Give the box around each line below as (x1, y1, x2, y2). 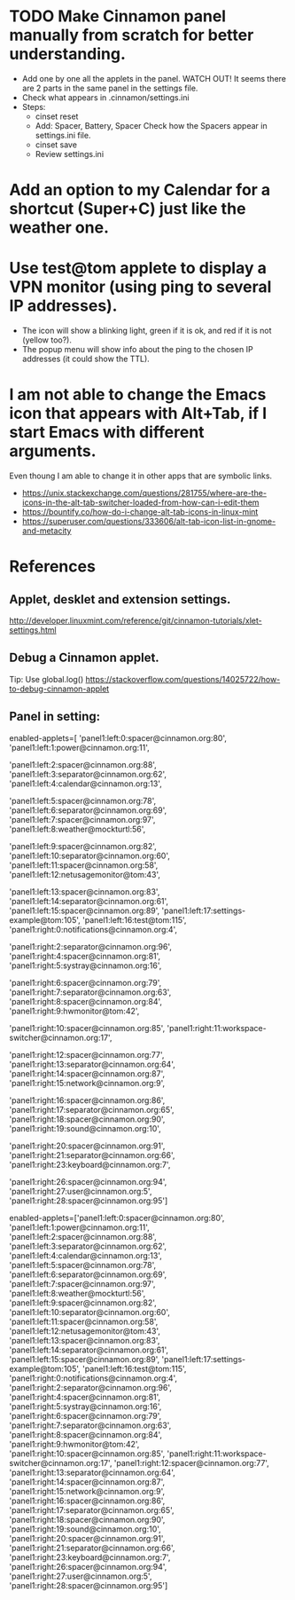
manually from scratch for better (9, 25, 254, 45)
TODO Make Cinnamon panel (9, 6, 227, 27)
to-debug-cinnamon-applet (9, 683, 110, 694)
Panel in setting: (9, 709, 100, 724)
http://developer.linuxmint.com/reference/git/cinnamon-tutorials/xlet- (9, 615, 263, 626)
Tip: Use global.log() (9, 674, 84, 684)
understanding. (9, 44, 127, 64)
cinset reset (35, 111, 79, 122)
